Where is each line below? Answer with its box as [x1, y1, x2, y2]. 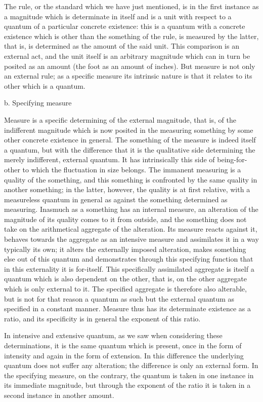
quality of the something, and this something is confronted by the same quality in [4, 174, 257, 185]
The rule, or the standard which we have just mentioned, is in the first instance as [4, 1, 259, 11]
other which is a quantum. [4, 80, 85, 91]
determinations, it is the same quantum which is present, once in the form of [4, 340, 242, 350]
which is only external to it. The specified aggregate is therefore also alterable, [4, 283, 247, 294]
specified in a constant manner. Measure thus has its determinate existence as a [4, 303, 251, 314]
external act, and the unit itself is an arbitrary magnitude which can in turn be [4, 50, 250, 61]
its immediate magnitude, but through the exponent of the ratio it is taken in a [4, 380, 251, 390]
